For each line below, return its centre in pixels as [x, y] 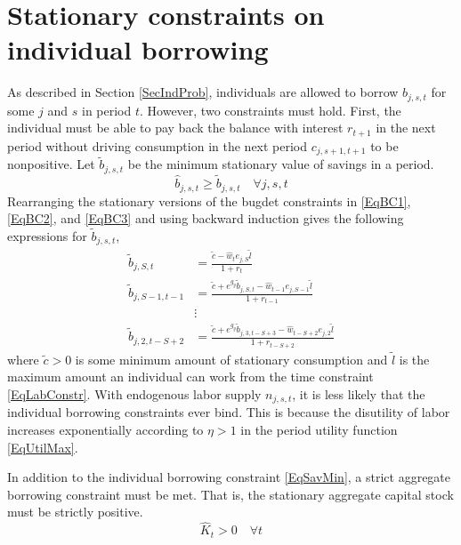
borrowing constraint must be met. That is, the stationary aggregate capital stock [230, 494]
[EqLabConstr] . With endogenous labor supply [134, 393]
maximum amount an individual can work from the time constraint [190, 377]
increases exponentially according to [105, 429]
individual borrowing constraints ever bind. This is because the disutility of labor [229, 412]
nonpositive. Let [51, 164]
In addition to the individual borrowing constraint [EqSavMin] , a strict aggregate [229, 477]
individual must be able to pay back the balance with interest [175, 128]
